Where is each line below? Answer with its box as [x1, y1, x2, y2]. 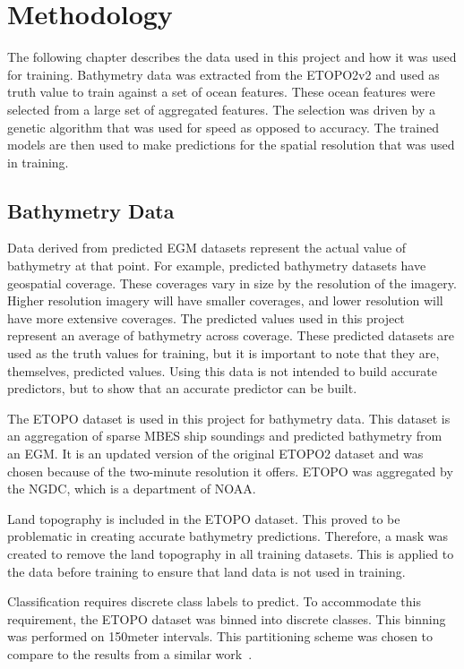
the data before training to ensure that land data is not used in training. [7, 562, 406, 580]
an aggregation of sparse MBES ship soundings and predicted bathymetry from [7, 426, 443, 445]
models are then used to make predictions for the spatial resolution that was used [7, 135, 455, 154]
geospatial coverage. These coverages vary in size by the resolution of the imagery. [7, 273, 457, 292]
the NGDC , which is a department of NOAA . [7, 479, 256, 498]
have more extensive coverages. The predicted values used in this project [7, 308, 405, 327]
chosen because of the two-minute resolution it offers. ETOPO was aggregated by [7, 461, 453, 480]
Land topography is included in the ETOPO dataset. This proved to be [7, 509, 400, 527]
